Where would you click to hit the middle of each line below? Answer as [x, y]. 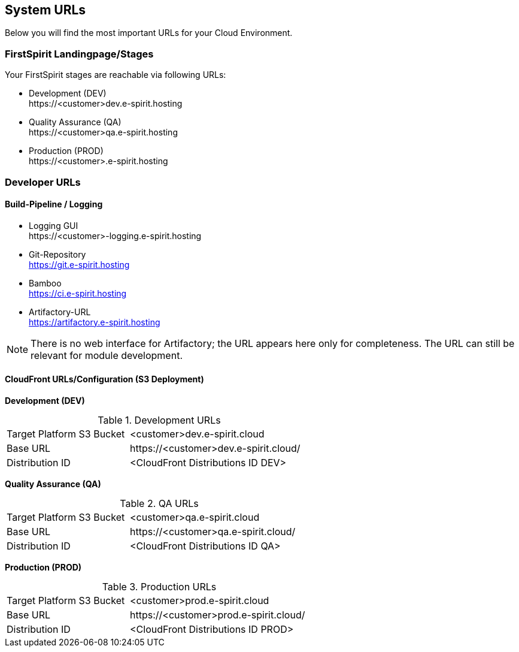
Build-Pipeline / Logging [54, 204]
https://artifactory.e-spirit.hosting [95, 322]
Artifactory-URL [60, 312]
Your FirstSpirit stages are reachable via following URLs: [116, 75]
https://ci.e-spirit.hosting [78, 293]
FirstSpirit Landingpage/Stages [79, 54]
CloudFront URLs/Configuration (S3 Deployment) [104, 379]
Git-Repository [57, 254]
